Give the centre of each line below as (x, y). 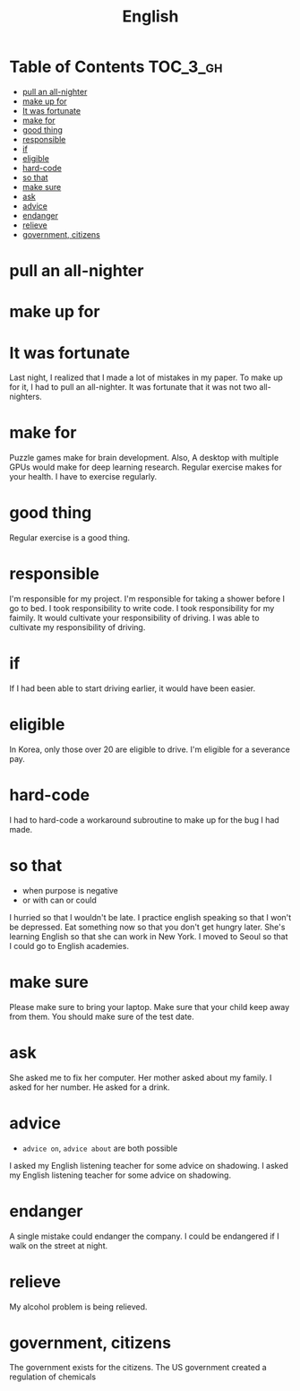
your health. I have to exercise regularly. (83, 477)
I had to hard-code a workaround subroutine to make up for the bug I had (144, 820)
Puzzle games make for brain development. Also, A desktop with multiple (144, 458)
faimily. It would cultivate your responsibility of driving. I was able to (134, 618)
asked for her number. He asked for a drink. (90, 1087)
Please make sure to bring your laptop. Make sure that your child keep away (150, 1007)
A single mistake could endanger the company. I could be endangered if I (144, 1236)
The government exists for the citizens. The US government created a (138, 1368)
